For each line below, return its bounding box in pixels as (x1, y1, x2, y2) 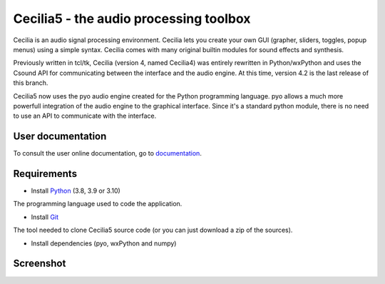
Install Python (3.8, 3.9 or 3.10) (31, 186, 120, 196)
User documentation (13, 131, 107, 143)
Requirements (13, 168, 78, 180)
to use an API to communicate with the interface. (13, 111, 157, 121)
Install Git (31, 213, 59, 221)
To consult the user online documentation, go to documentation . (13, 149, 202, 158)
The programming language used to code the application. (13, 200, 183, 208)
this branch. (13, 78, 48, 87)
